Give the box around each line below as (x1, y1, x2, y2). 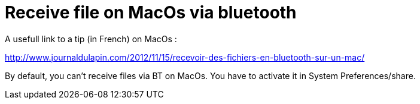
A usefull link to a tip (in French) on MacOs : (5, 33, 177, 44)
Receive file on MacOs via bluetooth (5, 2, 297, 23)
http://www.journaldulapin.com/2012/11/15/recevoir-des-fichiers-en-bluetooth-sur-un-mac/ (5, 52, 365, 62)
